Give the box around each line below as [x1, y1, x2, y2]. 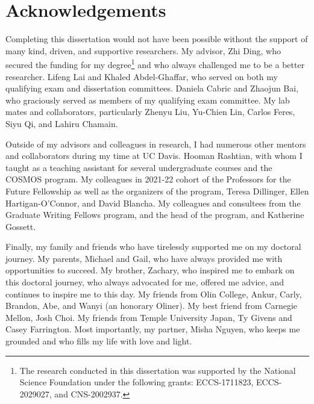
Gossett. [5, 220, 36, 232]
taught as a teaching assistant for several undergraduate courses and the [5, 161, 272, 173]
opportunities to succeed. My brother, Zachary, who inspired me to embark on [5, 264, 295, 276]
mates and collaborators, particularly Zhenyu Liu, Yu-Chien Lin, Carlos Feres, [5, 105, 295, 118]
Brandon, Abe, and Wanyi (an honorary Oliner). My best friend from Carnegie [5, 299, 298, 312]
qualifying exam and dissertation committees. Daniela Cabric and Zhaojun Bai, [5, 82, 299, 95]
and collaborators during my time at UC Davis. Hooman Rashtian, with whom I [5, 149, 303, 162]
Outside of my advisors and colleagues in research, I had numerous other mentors [5, 137, 306, 150]
